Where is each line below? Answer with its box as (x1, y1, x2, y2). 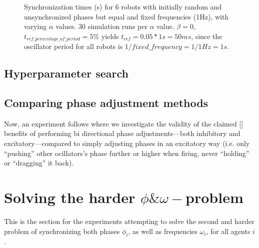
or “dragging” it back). (4, 157, 74, 168)
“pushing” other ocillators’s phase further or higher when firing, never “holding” (4, 147, 249, 158)
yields (101, 30, 119, 41)
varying (24, 21, 47, 31)
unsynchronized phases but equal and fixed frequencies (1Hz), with (24, 11, 229, 21)
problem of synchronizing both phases (4, 225, 120, 236)
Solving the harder (4, 186, 135, 207)
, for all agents (206, 225, 250, 236)
